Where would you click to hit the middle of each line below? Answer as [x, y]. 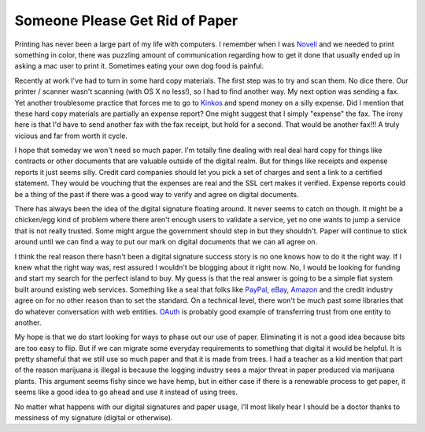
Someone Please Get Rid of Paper [126, 20]
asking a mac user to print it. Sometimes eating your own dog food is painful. [139, 66]
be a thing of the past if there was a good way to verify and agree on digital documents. [157, 194]
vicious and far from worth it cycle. [71, 136]
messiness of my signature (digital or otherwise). [94, 418]
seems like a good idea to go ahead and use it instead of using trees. [126, 392]
